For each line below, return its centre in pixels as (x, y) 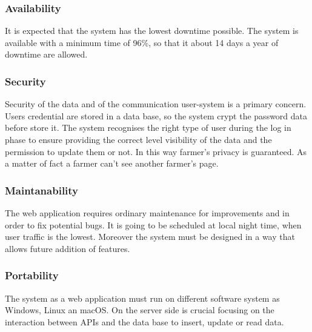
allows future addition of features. (68, 248)
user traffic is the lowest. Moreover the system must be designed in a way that (150, 237)
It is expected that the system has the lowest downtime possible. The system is (152, 31)
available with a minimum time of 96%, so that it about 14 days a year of (142, 42)
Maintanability (42, 190)
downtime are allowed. (46, 54)
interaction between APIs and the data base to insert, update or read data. (144, 321)
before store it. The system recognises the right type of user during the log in (148, 128)
